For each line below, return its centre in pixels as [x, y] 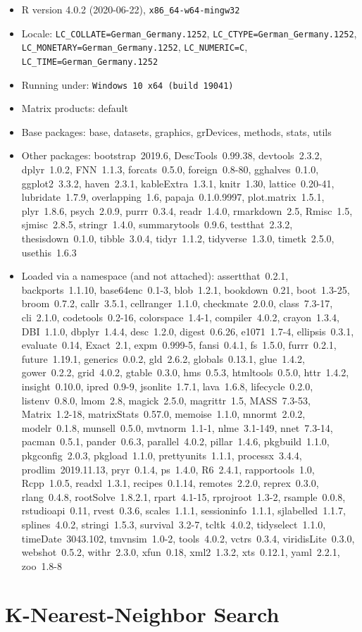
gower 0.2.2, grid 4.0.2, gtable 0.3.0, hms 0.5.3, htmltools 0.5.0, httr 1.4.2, [185, 372]
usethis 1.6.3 [49, 252]
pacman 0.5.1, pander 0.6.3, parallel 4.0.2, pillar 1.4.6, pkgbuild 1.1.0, [175, 441]
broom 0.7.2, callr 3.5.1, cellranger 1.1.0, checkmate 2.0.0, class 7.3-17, [177, 303]
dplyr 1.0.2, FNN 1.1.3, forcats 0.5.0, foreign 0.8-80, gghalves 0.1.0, [170, 169]
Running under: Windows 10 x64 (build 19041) [127, 84]
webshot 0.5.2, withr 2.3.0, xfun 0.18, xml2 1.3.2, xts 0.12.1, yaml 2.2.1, [181, 552]
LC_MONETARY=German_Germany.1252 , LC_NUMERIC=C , [135, 47]
